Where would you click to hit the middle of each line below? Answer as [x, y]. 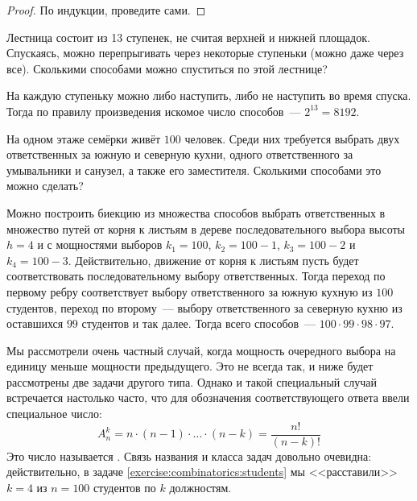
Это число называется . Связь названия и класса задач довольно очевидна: [189, 455]
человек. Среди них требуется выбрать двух [292, 138]
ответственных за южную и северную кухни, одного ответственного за [180, 154]
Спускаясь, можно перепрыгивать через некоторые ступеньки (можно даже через [205, 53]
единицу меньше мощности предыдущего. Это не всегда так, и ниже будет [190, 366]
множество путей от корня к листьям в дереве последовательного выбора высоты [206, 228]
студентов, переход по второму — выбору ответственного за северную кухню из [204, 307]
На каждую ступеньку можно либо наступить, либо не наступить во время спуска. [209, 95]
